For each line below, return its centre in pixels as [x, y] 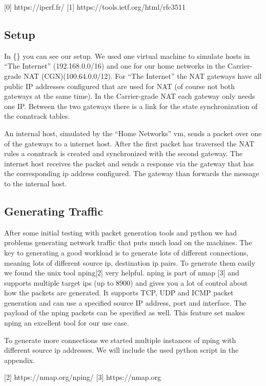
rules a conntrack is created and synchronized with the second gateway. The [124, 153]
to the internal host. [36, 183]
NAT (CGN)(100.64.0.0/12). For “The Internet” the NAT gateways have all [143, 76]
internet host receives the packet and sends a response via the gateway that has [129, 163]
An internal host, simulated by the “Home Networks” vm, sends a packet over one [133, 133]
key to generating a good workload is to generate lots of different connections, [126, 252]
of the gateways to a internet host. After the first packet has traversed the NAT [129, 143]
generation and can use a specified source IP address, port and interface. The [125, 302]
